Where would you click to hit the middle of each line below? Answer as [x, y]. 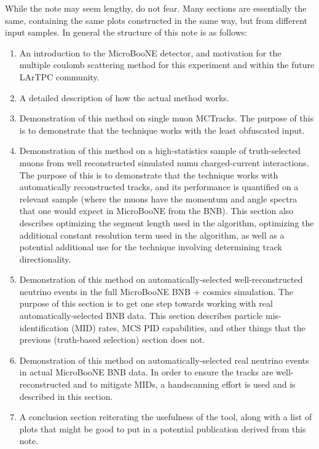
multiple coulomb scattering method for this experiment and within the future [167, 65]
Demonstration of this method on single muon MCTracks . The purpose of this [167, 118]
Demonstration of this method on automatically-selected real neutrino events [164, 360]
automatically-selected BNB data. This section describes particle [141, 316]
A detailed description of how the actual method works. [124, 97]
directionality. [45, 259]
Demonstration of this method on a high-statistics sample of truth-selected [160, 151]
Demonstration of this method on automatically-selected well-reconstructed [161, 279]
